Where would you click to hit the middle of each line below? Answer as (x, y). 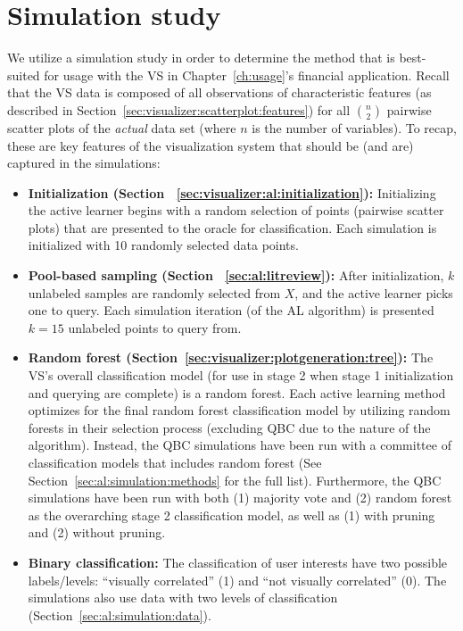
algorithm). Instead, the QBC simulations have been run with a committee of (240, 445)
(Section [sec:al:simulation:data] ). (120, 614)
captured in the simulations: (84, 163)
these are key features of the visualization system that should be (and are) (211, 145)
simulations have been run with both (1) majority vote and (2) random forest (240, 498)
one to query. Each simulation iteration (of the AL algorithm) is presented (231, 310)
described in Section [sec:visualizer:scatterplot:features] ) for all (179, 109)
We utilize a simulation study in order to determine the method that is (201, 58)
